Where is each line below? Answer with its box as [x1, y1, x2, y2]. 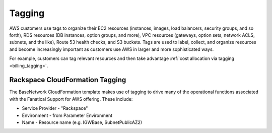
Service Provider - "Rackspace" [22, 105, 88, 111]
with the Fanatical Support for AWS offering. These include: [9, 96, 133, 102]
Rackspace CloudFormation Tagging [9, 76, 126, 84]
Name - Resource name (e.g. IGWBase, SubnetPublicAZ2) [22, 119, 143, 125]
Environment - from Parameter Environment [22, 112, 113, 118]
